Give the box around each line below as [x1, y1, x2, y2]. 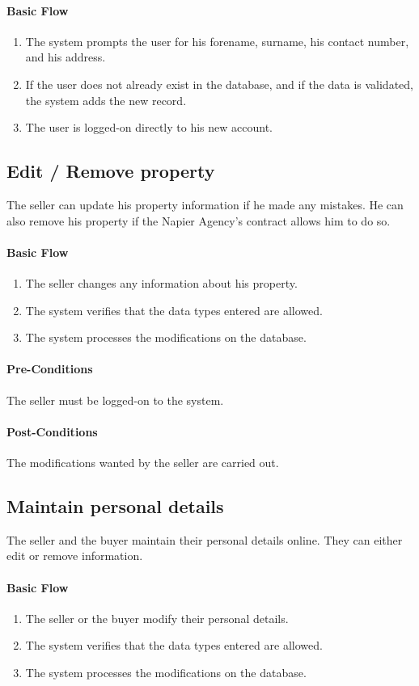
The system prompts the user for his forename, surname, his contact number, [25, 32, 409, 49]
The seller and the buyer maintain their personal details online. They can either [6, 531, 403, 548]
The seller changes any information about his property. [25, 274, 298, 291]
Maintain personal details [6, 493, 224, 518]
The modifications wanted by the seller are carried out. [6, 453, 279, 470]
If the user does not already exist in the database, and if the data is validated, [25, 75, 413, 92]
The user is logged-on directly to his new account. [25, 119, 273, 136]
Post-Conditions [6, 423, 98, 440]
